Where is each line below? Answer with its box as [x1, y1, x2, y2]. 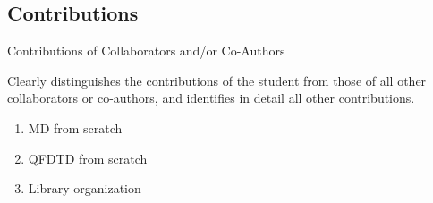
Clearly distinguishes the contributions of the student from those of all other [7, 71, 427, 89]
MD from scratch [28, 118, 123, 137]
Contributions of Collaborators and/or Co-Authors [7, 41, 285, 60]
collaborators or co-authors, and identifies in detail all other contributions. [7, 89, 415, 107]
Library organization [28, 179, 141, 198]
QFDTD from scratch [28, 148, 148, 167]
